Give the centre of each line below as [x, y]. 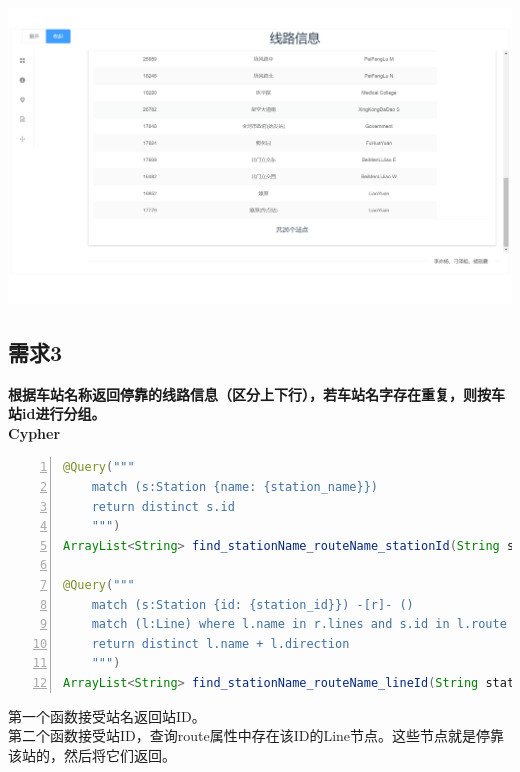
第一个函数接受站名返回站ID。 [107, 715]
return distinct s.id [163, 506]
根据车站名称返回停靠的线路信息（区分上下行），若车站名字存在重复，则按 [249, 393]
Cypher [34, 432]
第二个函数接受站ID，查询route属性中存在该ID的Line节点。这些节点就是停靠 [256, 735]
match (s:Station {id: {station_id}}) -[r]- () [252, 604]
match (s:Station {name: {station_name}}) [234, 486]
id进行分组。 [63, 413]
